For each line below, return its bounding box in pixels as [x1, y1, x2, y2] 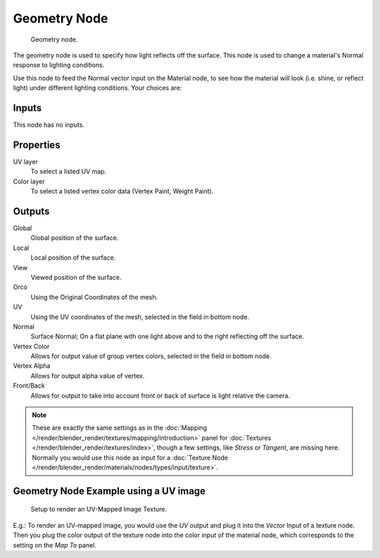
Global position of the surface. [30, 234, 119, 242]
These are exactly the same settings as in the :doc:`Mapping [32, 424, 208, 432]
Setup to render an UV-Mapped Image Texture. [30, 505, 167, 514]
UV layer [13, 157, 39, 165]
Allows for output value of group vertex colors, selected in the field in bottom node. [30, 352, 272, 360]
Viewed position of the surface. [30, 273, 122, 281]
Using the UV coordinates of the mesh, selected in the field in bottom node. [30, 312, 250, 321]
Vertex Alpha [13, 362, 51, 370]
